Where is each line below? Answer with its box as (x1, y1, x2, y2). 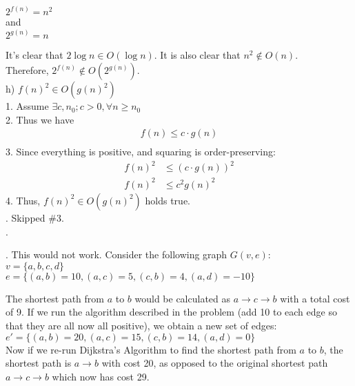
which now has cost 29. (52, 369, 150, 383)
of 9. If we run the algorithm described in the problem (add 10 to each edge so (6, 305, 337, 319)
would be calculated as (134, 291, 231, 305)
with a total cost (280, 291, 350, 305)
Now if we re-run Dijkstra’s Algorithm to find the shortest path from (6, 342, 296, 356)
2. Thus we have (6, 112, 74, 126)
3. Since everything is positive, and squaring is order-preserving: (6, 144, 276, 159)
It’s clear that (6, 48, 63, 62)
